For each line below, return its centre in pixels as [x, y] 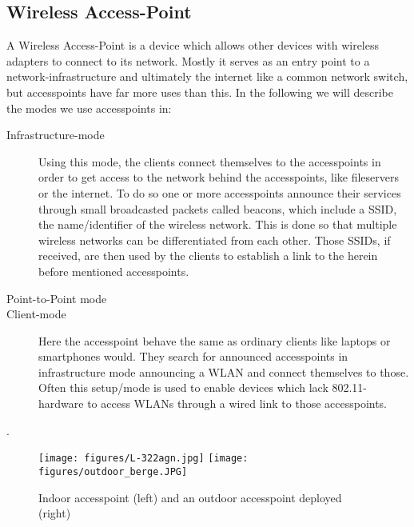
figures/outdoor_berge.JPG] [113, 471]
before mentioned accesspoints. [114, 271]
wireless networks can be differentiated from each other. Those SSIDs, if [215, 240]
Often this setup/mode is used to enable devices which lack [183, 387]
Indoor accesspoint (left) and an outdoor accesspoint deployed [190, 497]
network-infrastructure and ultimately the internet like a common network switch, [207, 76]
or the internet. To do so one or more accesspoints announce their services [220, 192]
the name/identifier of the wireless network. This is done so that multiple [218, 224]
